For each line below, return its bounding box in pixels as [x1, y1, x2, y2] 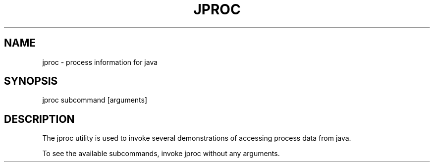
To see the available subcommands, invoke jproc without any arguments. [42, 149, 280, 158]
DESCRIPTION [4, 112, 75, 125]
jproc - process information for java [42, 57, 158, 66]
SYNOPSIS [4, 75, 58, 88]
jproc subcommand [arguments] [42, 96, 148, 105]
